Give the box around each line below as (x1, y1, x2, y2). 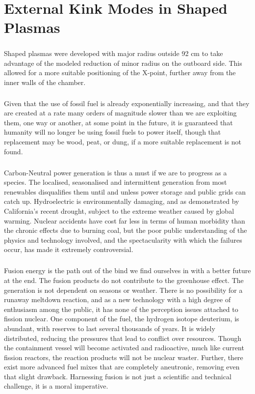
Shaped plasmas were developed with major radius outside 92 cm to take (4, 48, 223, 58)
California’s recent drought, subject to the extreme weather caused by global (4, 206, 234, 216)
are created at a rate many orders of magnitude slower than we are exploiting (4, 108, 237, 118)
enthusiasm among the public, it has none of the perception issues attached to (4, 304, 238, 314)
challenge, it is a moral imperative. (4, 381, 108, 391)
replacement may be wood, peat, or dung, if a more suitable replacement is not (4, 137, 242, 147)
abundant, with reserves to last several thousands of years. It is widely (4, 323, 215, 333)
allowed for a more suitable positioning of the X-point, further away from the (4, 67, 236, 78)
